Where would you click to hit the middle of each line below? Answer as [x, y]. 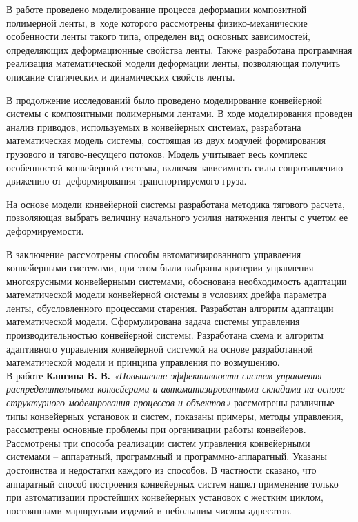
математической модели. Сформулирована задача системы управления [153, 321]
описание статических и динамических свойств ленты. [121, 76]
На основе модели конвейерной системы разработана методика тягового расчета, [176, 203]
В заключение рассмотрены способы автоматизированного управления [154, 254]
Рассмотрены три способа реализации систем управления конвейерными [158, 442]
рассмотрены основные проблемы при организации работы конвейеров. [156, 429]
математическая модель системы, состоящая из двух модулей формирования [166, 140]
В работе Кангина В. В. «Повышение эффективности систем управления [164, 375]
